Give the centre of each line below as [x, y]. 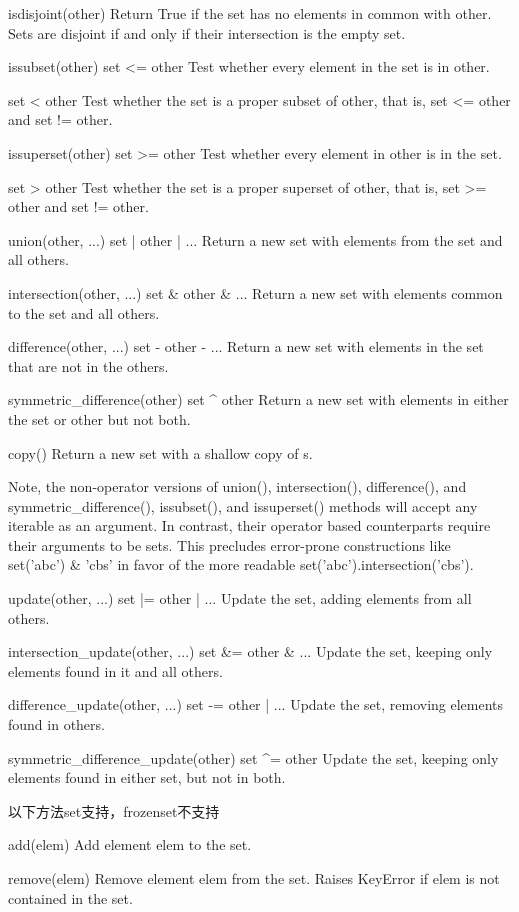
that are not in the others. [88, 365]
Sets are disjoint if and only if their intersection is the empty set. [207, 32]
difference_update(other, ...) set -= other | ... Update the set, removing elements [256, 704]
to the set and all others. [84, 312]
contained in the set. [70, 897]
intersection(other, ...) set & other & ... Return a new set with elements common [255, 292]
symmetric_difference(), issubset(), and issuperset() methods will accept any [243, 505]
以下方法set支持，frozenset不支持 [114, 810]
